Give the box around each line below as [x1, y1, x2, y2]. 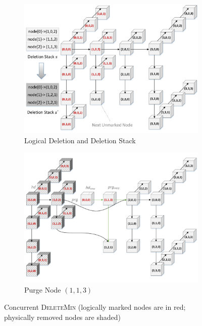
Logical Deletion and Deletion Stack [24, 135, 136, 145]
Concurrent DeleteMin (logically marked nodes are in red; [4, 302, 186, 312]
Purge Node [24, 284, 61, 295]
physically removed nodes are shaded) [4, 311, 121, 322]
